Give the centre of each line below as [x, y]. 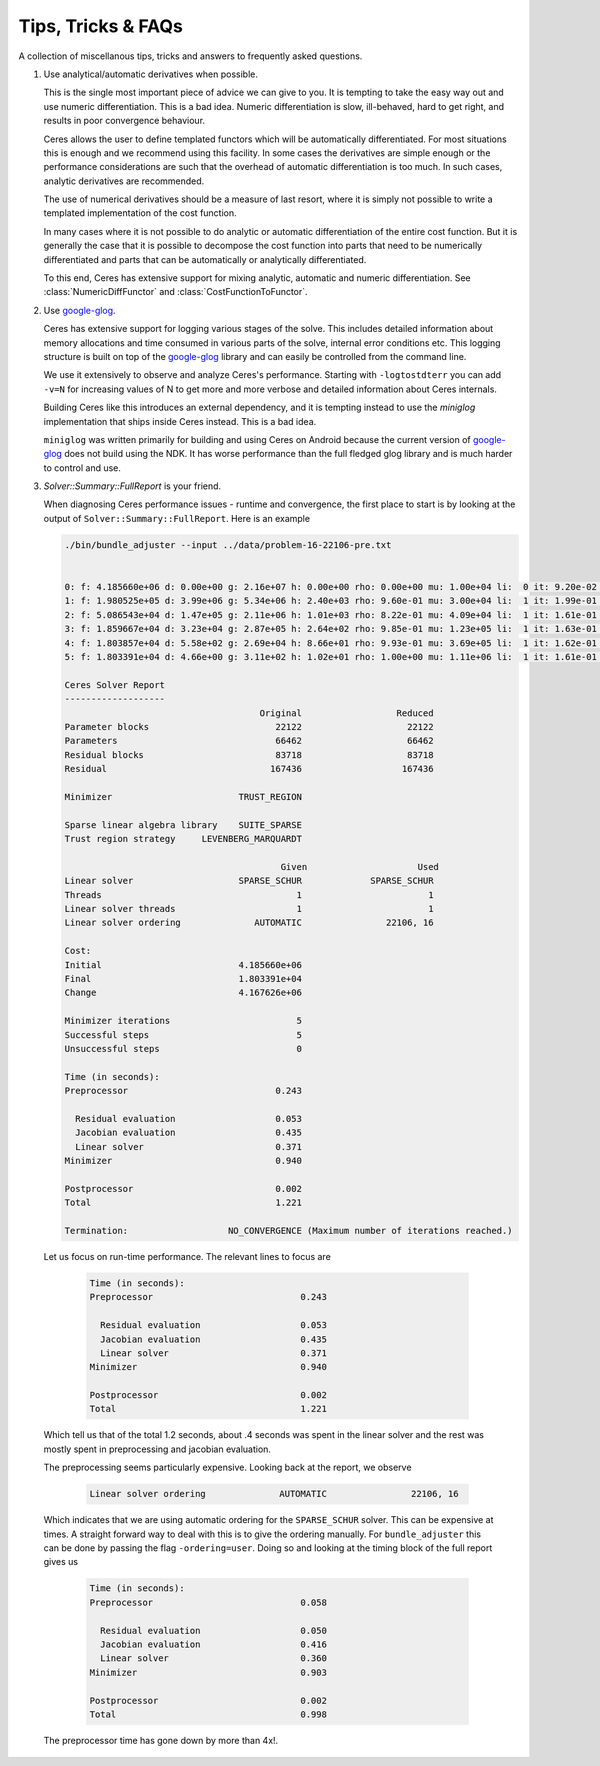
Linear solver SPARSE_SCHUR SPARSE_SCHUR [249, 881]
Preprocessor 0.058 [208, 1602]
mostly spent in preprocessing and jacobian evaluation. [157, 1449]
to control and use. [82, 467]
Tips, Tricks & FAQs [101, 26]
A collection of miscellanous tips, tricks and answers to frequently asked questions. [190, 56]
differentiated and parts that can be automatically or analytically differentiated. [205, 259]
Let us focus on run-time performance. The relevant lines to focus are [187, 1256]
